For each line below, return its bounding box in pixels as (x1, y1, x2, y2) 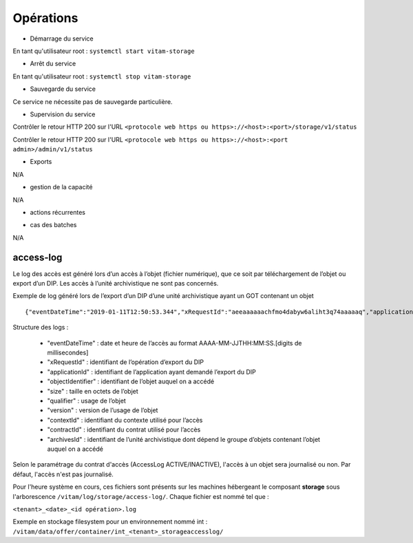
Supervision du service (30, 110, 96, 118)
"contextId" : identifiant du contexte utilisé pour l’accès (47, 416, 203, 424)
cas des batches (30, 221, 77, 229)
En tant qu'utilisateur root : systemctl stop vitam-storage (12, 72, 191, 81)
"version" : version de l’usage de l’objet (47, 406, 158, 414)
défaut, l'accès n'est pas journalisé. (12, 470, 114, 478)
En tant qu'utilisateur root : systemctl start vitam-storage (12, 47, 195, 55)
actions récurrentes (30, 209, 86, 217)
